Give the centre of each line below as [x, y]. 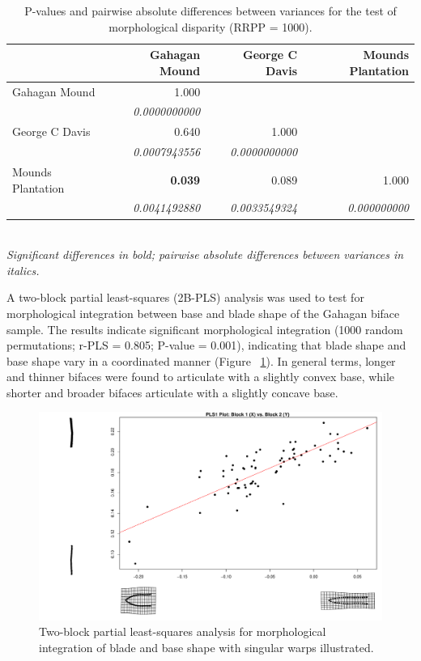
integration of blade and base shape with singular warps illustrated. [206, 647]
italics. [23, 270]
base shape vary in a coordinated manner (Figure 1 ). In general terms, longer [201, 360]
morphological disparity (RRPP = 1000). [210, 26]
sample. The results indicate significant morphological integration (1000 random [205, 329]
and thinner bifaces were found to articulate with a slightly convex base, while [201, 377]
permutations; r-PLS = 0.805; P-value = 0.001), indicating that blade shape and [206, 345]
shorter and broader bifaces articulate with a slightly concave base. [172, 392]
